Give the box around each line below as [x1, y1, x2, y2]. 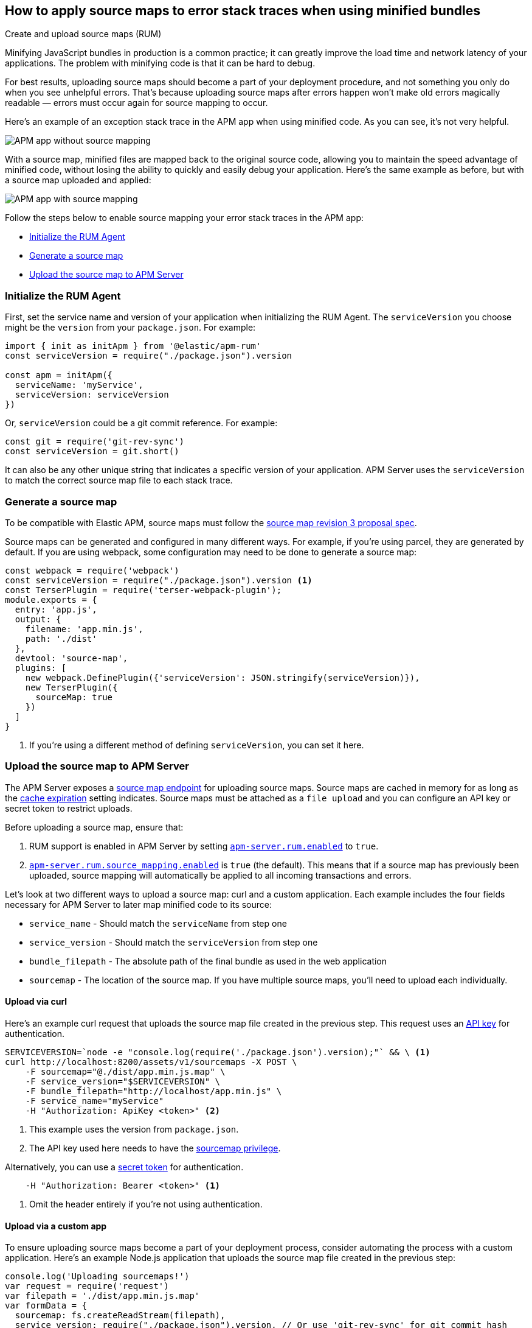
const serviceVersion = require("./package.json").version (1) [5, 575, 313, 585]
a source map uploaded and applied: [5, 175, 151, 186]
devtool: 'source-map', [15, 653, 128, 663]
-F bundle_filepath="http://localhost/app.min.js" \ [25, 1086, 282, 1096]
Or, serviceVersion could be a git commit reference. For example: [5, 418, 278, 429]
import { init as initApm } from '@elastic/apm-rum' [5, 341, 261, 351]
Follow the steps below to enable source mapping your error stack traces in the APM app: [5, 213, 364, 223]
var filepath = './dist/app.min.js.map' [5, 1291, 200, 1301]
